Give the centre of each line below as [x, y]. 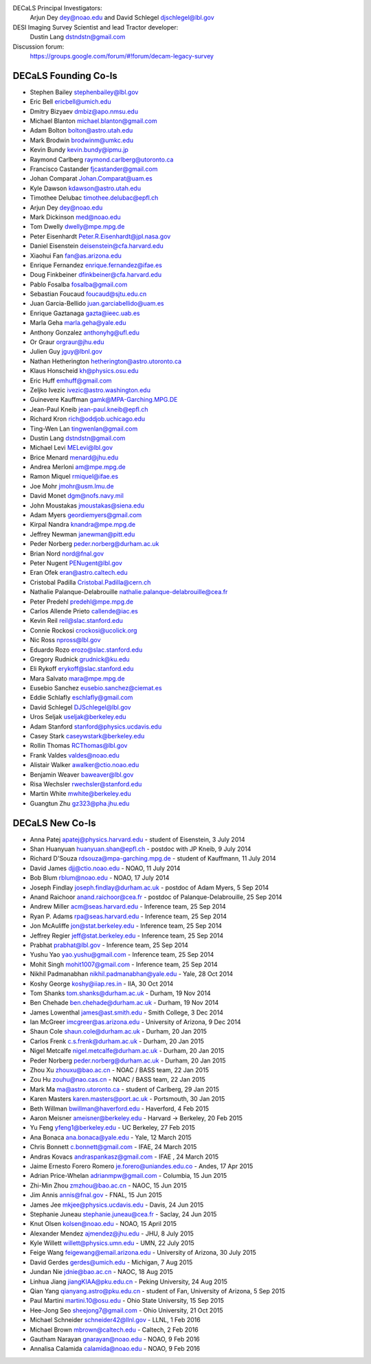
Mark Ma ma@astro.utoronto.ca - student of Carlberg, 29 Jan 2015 [125, 1089]
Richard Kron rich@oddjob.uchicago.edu [88, 419]
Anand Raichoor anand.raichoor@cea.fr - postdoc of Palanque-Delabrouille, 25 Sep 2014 [156, 897]
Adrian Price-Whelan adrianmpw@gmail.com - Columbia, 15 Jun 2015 [128, 1176]
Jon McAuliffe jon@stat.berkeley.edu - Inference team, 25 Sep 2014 [126, 926]
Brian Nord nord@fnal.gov [67, 554]
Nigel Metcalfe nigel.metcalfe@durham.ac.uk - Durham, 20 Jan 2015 [127, 1051]
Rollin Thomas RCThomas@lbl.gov [79, 746]
